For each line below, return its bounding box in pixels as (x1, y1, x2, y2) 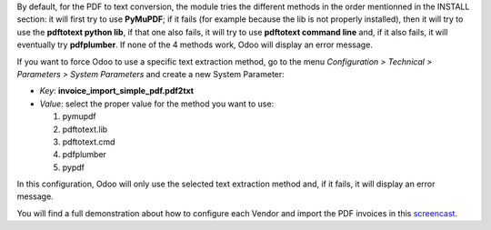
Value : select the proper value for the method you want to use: (39, 98, 275, 109)
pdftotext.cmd (62, 136, 115, 147)
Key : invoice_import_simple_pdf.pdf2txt (39, 85, 195, 96)
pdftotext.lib (62, 124, 108, 135)
